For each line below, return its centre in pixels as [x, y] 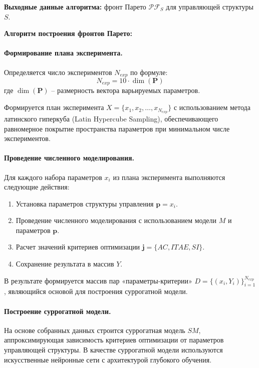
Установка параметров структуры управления [85, 203]
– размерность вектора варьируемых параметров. [126, 90]
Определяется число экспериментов [58, 72]
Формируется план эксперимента [54, 107]
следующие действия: [37, 187]
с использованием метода [212, 107]
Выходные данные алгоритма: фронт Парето [75, 6]
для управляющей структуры [210, 6]
